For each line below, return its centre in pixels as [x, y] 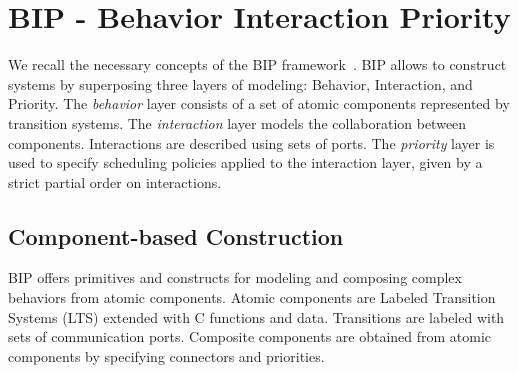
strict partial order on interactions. [115, 181]
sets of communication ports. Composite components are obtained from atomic [250, 336]
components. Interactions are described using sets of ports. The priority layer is [251, 142]
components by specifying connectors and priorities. [166, 355]
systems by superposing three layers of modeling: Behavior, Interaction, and [240, 83]
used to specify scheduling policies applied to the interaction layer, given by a [245, 162]
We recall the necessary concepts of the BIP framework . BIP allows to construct [257, 64]
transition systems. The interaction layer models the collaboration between [237, 122]
